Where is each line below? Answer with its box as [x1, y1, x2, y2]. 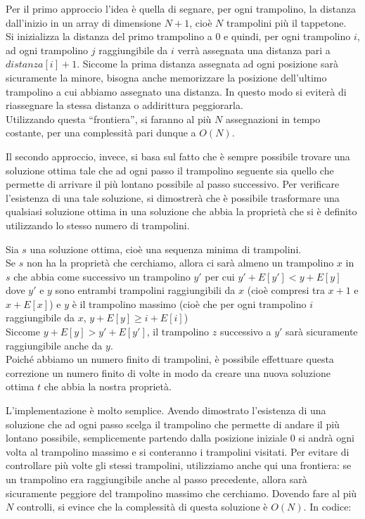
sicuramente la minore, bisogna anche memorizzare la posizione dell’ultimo [6, 70, 327, 84]
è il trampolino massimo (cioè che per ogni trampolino [72, 296, 307, 311]
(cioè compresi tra [247, 283, 325, 297]
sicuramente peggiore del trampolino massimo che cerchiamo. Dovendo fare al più [6, 485, 357, 500]
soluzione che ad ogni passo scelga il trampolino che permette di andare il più [6, 416, 340, 431]
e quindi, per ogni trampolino [224, 29, 351, 44]
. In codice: [303, 499, 352, 514]
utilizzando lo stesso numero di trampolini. [6, 217, 190, 232]
